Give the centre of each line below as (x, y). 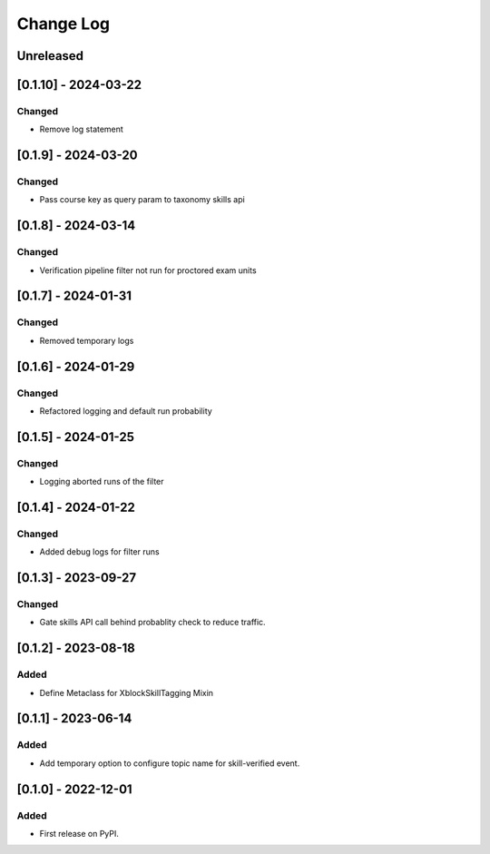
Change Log (64, 24)
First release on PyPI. (79, 833)
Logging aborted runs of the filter (102, 482)
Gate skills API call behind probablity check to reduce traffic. (153, 623)
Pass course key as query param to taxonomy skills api (142, 200)
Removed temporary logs (87, 340)
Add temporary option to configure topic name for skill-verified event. (170, 763)
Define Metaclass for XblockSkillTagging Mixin (126, 692)
